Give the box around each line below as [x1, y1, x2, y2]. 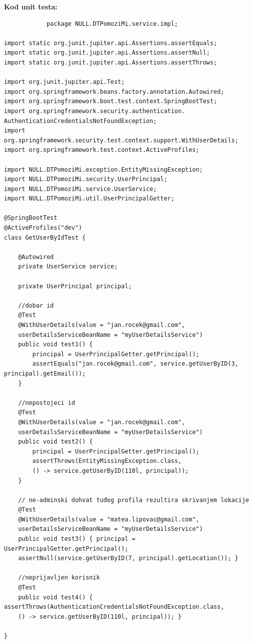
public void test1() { [18, 341, 93, 348]
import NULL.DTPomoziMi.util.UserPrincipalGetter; [4, 195, 175, 202]
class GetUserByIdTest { [4, 234, 86, 241]
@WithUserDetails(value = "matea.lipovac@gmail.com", [18, 515, 199, 523]
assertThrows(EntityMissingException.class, [32, 457, 182, 465]
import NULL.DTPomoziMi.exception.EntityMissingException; [4, 166, 203, 173]
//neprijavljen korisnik [18, 574, 100, 581]
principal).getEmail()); [4, 370, 86, 377]
